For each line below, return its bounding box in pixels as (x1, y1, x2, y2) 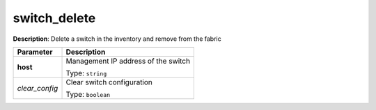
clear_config (17, 83, 58, 93)
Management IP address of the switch (65, 56, 191, 66)
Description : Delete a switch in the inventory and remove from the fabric (13, 35, 222, 43)
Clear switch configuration (65, 77, 153, 86)
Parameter (17, 47, 53, 57)
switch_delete (13, 10, 96, 26)
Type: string (65, 68, 107, 77)
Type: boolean (65, 89, 111, 99)
